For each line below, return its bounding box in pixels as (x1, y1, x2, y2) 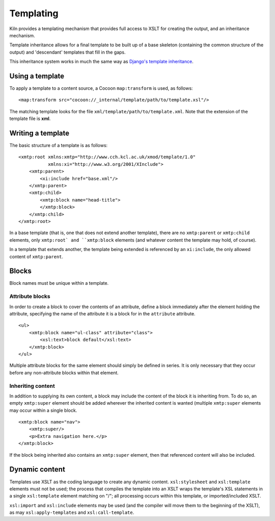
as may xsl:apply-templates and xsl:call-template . (9, 509, 134, 515)
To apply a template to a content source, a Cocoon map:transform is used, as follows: (9, 85, 193, 91)
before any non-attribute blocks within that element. (9, 369, 119, 376)
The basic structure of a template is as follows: (9, 142, 108, 148)
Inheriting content (9, 382, 56, 389)
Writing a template (9, 129, 70, 137)
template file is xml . (9, 115, 51, 122)
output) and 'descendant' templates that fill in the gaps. (9, 49, 126, 55)
